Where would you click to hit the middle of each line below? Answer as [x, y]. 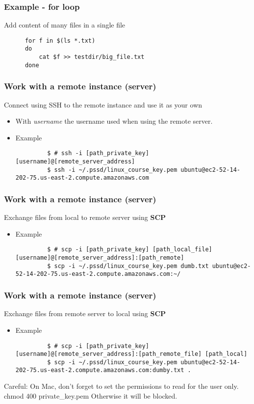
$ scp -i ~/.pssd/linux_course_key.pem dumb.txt [128, 266]
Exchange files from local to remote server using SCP [85, 217]
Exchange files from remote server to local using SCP [85, 313]
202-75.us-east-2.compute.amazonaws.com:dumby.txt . [103, 370]
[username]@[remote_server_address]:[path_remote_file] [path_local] [131, 354]
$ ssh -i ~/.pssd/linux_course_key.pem [112, 170]
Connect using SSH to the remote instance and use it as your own [103, 104]
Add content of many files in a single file [65, 25]
